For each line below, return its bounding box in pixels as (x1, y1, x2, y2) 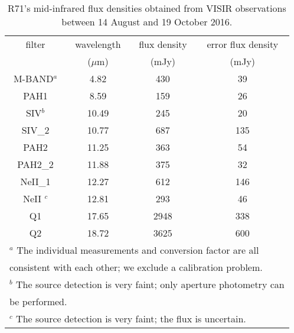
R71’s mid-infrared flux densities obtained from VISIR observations (7, 1, 286, 15)
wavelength (75, 37, 121, 51)
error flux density (207, 37, 279, 51)
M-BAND (13, 72, 54, 85)
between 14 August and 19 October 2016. (61, 15, 233, 28)
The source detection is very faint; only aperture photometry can (16, 277, 285, 291)
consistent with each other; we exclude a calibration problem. (9, 260, 263, 274)
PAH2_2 (17, 157, 54, 171)
